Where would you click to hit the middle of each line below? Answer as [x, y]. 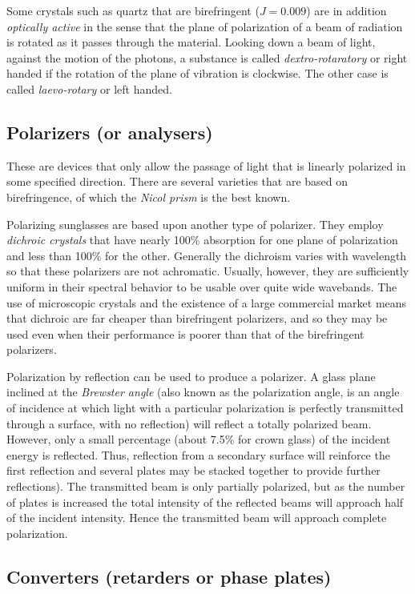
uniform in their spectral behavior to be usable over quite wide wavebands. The [202, 286]
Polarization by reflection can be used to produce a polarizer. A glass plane [191, 376]
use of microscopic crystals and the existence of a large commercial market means [207, 302]
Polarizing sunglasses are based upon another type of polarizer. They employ [195, 224]
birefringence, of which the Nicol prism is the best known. [149, 197]
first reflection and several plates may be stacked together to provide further [193, 470]
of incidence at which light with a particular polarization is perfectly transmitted [205, 408]
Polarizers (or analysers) [110, 132]
